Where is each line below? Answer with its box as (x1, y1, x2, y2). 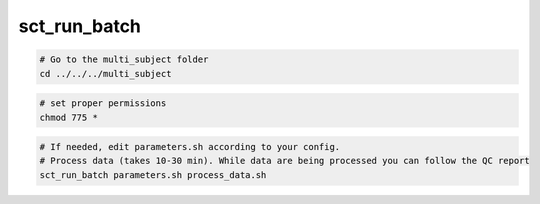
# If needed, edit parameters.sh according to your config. (39, 141, 341, 153)
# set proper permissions (39, 98, 167, 109)
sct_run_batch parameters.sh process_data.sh (39, 169, 267, 180)
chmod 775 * (39, 111, 99, 123)
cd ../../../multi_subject (39, 68, 172, 79)
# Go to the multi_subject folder (39, 54, 209, 65)
